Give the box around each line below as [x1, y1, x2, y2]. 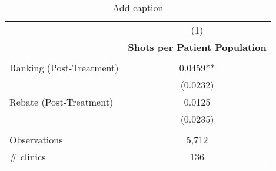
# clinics [9, 150, 46, 163]
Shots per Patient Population [128, 40, 267, 54]
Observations [9, 133, 63, 146]
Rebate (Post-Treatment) [9, 95, 114, 108]
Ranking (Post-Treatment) [9, 61, 119, 74]
